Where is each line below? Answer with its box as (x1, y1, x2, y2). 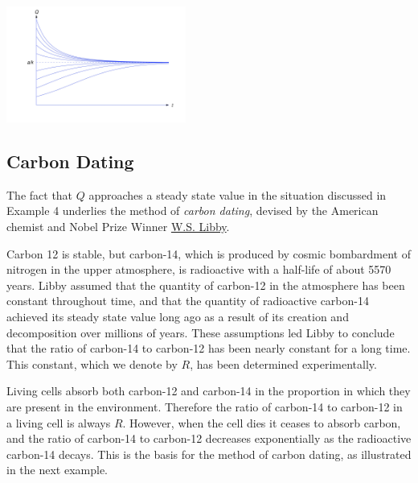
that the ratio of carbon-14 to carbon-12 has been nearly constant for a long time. (6, 340, 411, 357)
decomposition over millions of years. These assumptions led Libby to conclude (6, 324, 395, 341)
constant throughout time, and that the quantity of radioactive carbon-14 (6, 292, 369, 309)
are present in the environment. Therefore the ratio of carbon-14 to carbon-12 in (6, 398, 403, 415)
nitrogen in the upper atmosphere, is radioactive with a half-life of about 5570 (6, 261, 391, 278)
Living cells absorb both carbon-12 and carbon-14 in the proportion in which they (6, 382, 411, 399)
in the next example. (6, 461, 108, 478)
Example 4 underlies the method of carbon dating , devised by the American (6, 202, 379, 219)
